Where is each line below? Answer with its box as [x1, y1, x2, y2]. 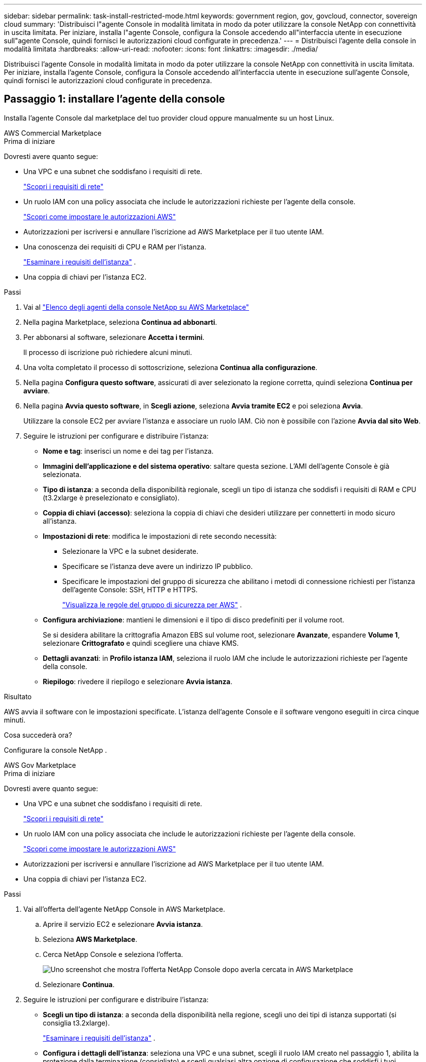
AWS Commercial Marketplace [4, 128, 102, 137]
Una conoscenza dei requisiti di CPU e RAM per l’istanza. [23, 242, 207, 251]
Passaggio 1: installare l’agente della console [4, 93, 225, 106]
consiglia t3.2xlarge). [43, 1018, 110, 1027]
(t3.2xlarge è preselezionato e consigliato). [43, 493, 179, 502]
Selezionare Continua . [43, 980, 115, 989]
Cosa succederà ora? [4, 730, 72, 739]
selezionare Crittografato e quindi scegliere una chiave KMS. [43, 638, 239, 647]
